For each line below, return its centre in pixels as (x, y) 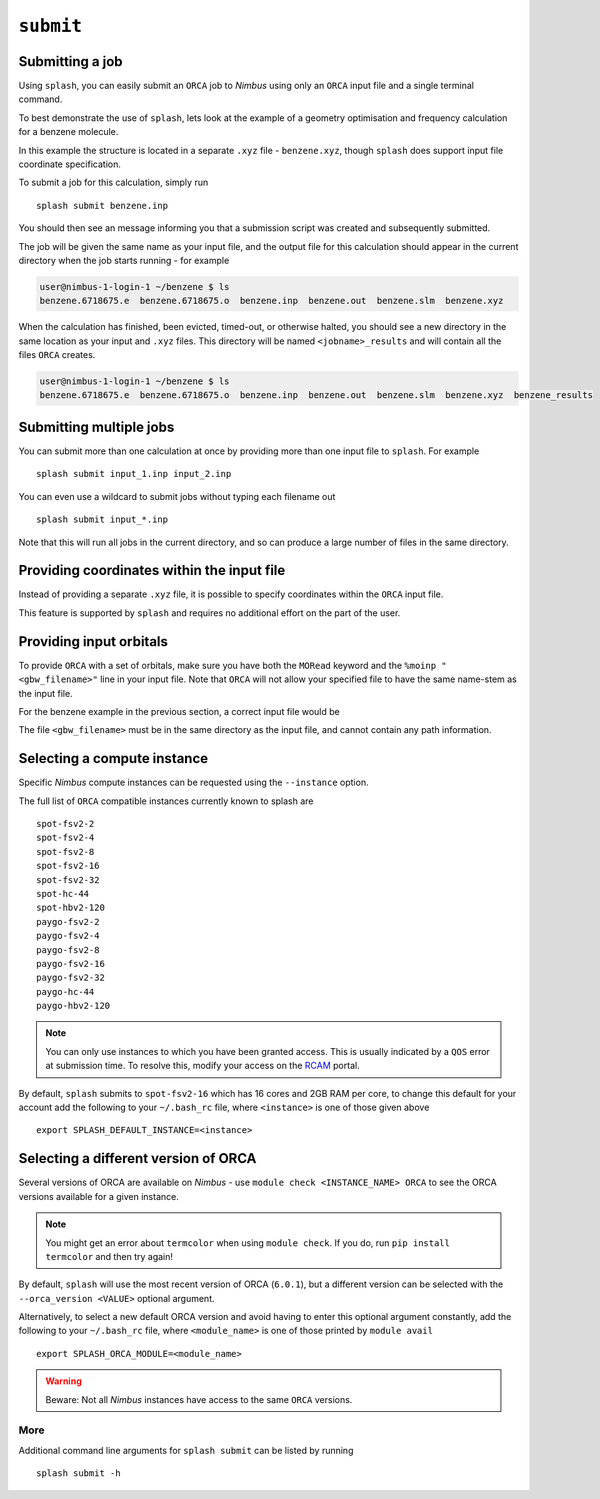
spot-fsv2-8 (65, 851)
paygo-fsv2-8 (68, 949)
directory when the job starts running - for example (124, 260)
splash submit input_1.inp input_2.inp (134, 474)
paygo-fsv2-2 (68, 921)
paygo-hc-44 (65, 991)
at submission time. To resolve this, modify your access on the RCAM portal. (202, 1066)
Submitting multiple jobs (96, 426)
